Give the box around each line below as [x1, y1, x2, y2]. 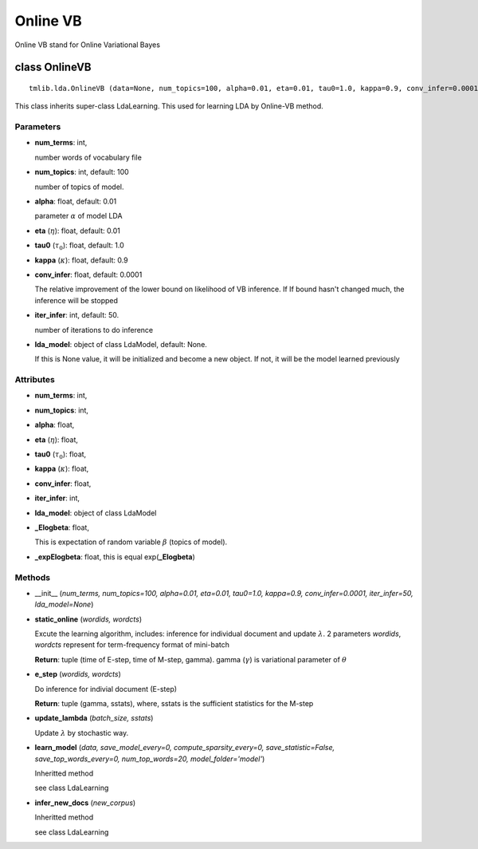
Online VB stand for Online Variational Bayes [14, 40, 161, 49]
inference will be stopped [34, 295, 119, 305]
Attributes [14, 374, 55, 385]
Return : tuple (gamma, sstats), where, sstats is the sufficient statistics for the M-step [34, 699, 314, 709]
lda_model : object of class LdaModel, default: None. [34, 339, 207, 349]
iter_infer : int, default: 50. [34, 310, 119, 320]
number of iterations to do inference [34, 325, 154, 334]
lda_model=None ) [34, 599, 94, 610]
